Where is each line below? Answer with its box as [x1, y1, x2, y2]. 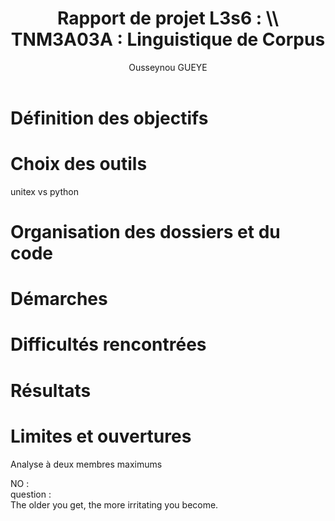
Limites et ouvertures [10, 425, 192, 447]
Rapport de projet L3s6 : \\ [56, 7, 280, 30]
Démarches [10, 288, 108, 311]
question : [10, 488, 52, 500]
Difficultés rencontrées [10, 333, 207, 356]
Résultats [10, 379, 92, 402]
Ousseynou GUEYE [128, 61, 208, 73]
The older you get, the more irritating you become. [10, 498, 219, 511]
